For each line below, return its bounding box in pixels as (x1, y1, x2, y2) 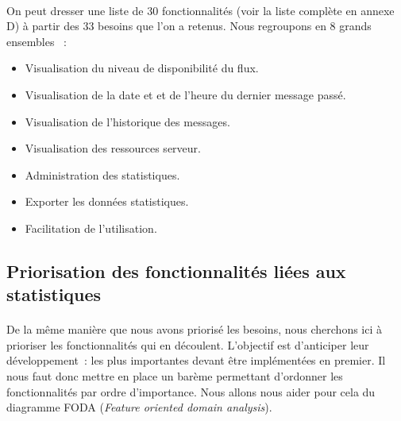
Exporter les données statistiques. (25, 193, 189, 210)
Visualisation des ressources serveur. (25, 140, 201, 156)
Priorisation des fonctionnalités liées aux (6, 258, 346, 283)
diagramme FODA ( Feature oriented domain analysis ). (6, 399, 272, 415)
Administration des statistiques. (25, 166, 180, 183)
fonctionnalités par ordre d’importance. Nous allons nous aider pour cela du (6, 383, 376, 400)
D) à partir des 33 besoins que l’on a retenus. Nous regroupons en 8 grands (6, 17, 372, 34)
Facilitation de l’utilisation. (25, 219, 157, 236)
